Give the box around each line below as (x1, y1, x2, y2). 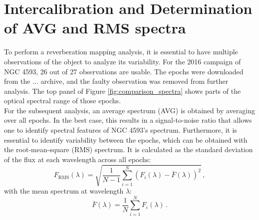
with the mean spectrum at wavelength (4, 185, 124, 196)
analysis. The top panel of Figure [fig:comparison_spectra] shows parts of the (4, 85, 241, 96)
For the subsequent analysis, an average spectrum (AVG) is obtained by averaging (4, 105, 255, 115)
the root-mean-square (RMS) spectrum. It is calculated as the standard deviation (4, 144, 253, 155)
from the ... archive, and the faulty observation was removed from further (4, 76, 229, 86)
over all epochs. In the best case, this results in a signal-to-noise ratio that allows (4, 115, 252, 125)
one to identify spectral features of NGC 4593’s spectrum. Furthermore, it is (4, 125, 237, 135)
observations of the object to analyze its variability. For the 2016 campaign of (4, 56, 241, 66)
